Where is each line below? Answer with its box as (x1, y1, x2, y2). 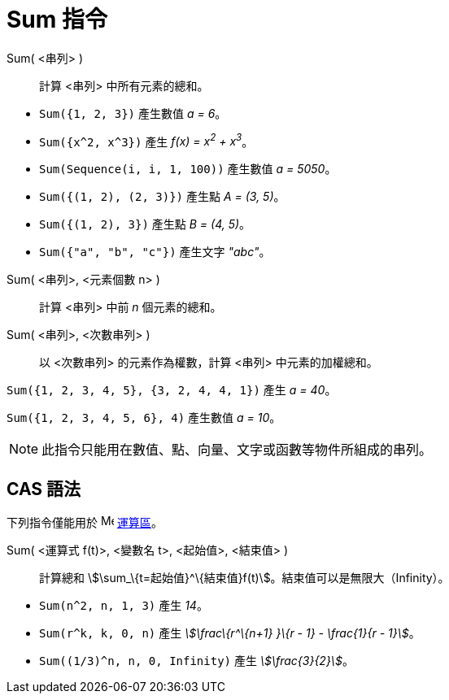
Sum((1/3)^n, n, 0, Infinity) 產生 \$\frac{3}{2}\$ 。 (39, 654, 354, 668)
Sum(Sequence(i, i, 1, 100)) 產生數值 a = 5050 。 (39, 162, 337, 176)
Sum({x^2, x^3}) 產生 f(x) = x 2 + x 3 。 (39, 132, 254, 149)
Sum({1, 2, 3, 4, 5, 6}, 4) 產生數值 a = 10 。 (7, 411, 281, 425)
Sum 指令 (7, 6, 107, 33)
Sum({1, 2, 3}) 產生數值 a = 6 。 (39, 106, 227, 120)
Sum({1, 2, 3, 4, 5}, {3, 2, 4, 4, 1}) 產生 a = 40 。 (7, 383, 337, 398)
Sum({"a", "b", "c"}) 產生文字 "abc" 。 (39, 245, 271, 259)
